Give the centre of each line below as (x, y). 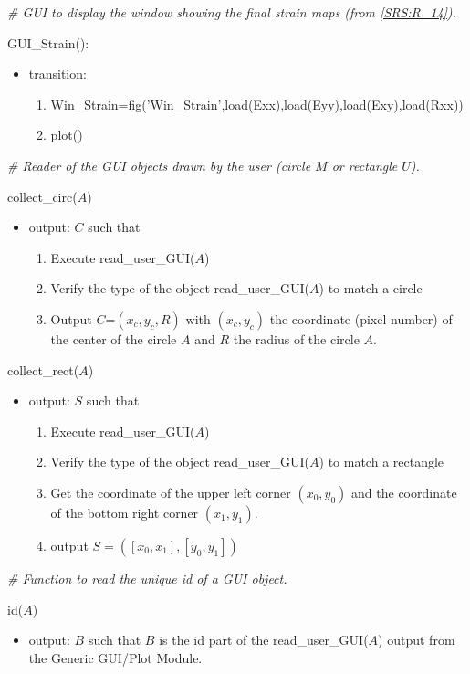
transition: (57, 74)
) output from (417, 640)
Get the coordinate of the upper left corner (171, 492)
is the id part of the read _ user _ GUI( (264, 640)
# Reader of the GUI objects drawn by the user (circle (159, 165)
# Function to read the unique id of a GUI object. (147, 578)
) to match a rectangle (381, 462)
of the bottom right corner (125, 512)
